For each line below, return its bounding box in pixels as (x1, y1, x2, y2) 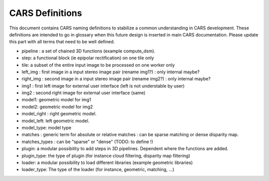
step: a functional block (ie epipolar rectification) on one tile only (21, 55, 154, 61)
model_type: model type (21, 125, 72, 131)
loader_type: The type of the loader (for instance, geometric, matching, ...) (21, 167, 174, 173)
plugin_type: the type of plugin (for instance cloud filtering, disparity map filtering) (21, 153, 190, 159)
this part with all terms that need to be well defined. (9, 39, 115, 45)
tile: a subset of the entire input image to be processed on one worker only (21, 62, 175, 68)
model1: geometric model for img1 (21, 97, 92, 103)
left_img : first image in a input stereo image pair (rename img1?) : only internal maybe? (21, 69, 200, 75)
